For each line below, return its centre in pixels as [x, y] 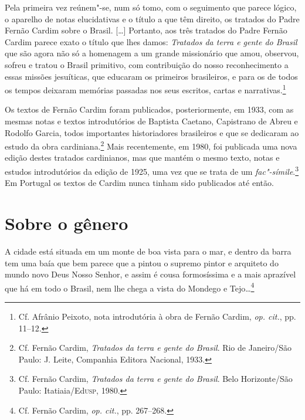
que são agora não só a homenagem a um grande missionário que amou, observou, [152, 53]
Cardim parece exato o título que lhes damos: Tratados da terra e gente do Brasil [151, 41]
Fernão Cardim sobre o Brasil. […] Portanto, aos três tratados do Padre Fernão [146, 30]
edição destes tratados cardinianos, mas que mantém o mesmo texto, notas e [142, 157]
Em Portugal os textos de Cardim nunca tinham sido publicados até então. [139, 183]
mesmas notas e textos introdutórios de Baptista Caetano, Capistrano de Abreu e [151, 121]
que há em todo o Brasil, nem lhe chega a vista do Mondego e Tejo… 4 [130, 287]
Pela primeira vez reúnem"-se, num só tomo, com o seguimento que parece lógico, [151, 7]
